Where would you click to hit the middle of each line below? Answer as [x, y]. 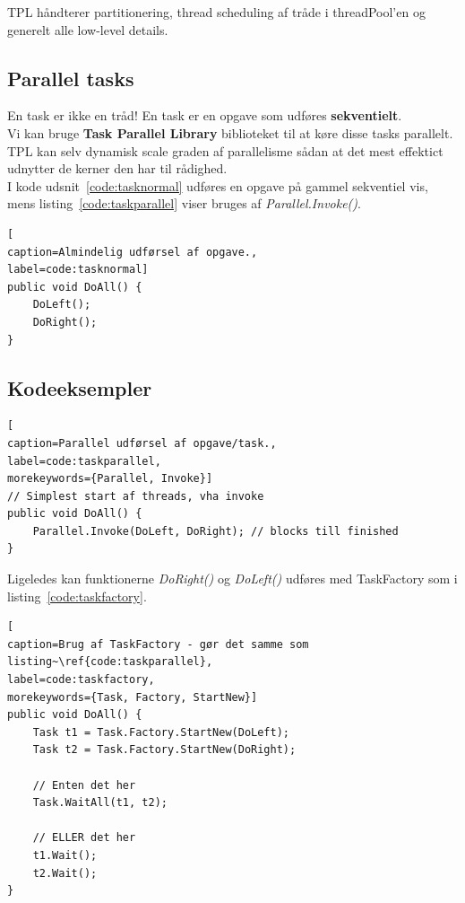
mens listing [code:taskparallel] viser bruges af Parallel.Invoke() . [184, 203]
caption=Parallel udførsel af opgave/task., [142, 443]
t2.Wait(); [65, 873]
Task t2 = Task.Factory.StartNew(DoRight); [164, 750]
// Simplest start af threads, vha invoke [136, 496]
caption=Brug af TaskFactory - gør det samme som [158, 644]
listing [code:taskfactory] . [77, 596]
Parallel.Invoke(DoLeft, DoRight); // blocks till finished [215, 531]
